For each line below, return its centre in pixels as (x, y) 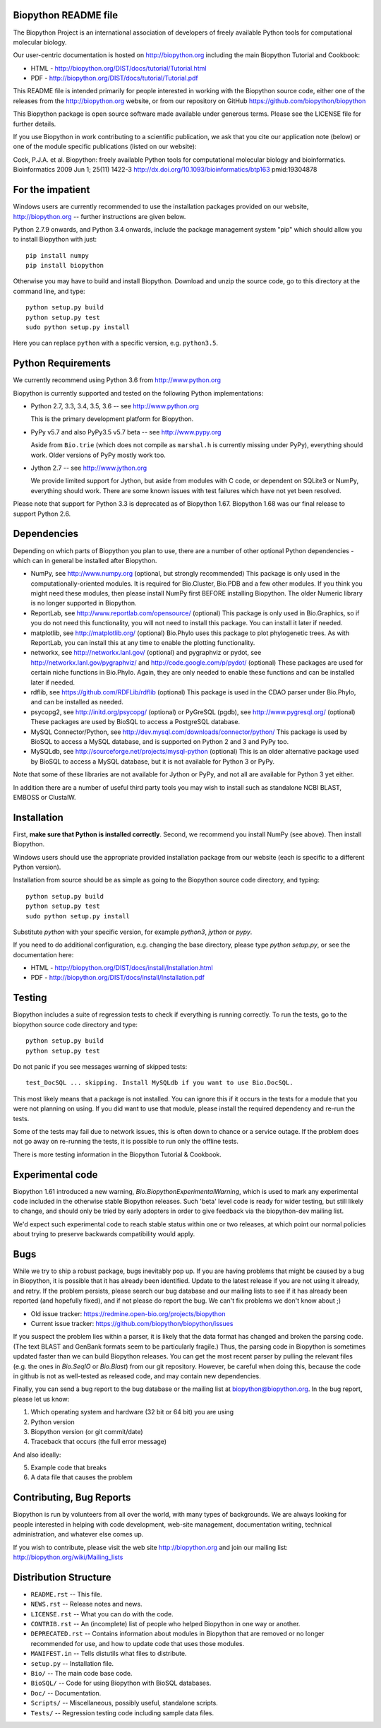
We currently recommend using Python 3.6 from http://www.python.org (117, 380)
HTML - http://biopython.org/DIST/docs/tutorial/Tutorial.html (119, 68)
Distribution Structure (62, 1577)
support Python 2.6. (42, 514)
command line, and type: (49, 291)
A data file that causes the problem (82, 1477)
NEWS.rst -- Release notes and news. (86, 1604)
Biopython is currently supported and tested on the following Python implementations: (138, 393)
